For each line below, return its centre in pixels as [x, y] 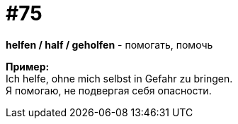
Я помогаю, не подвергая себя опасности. [109, 90]
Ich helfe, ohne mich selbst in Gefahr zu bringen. [119, 78]
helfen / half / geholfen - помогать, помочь [109, 44]
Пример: [28, 66]
